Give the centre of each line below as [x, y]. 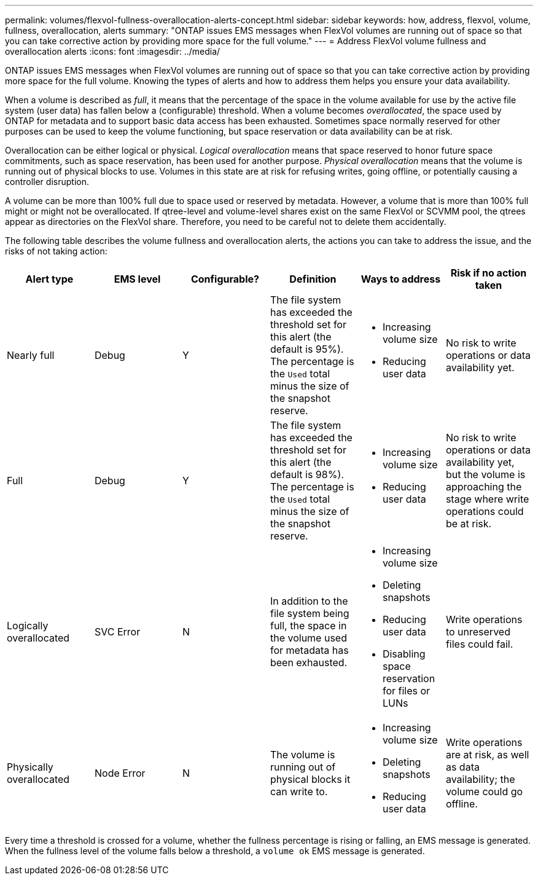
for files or [406, 691]
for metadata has [309, 650]
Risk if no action [489, 273]
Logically [28, 626]
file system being [310, 613]
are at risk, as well [487, 755]
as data [462, 767]
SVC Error [117, 632]
